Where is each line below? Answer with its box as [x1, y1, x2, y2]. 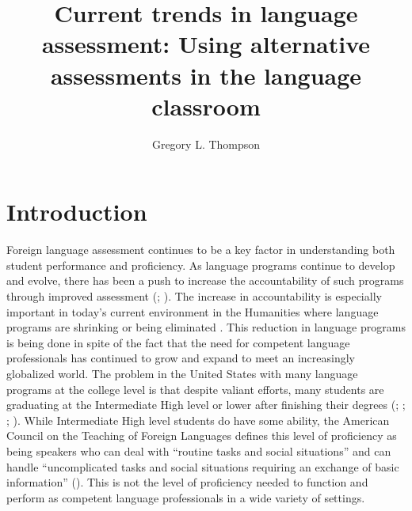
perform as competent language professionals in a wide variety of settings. [6, 489, 365, 505]
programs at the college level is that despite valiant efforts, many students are [6, 380, 384, 397]
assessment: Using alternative [41, 28, 371, 60]
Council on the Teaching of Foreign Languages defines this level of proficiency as [6, 427, 397, 444]
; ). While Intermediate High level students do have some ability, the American [6, 411, 390, 428]
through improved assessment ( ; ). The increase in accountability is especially [6, 288, 382, 304]
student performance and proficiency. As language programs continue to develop [6, 256, 395, 273]
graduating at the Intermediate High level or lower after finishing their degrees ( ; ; [6, 396, 406, 413]
